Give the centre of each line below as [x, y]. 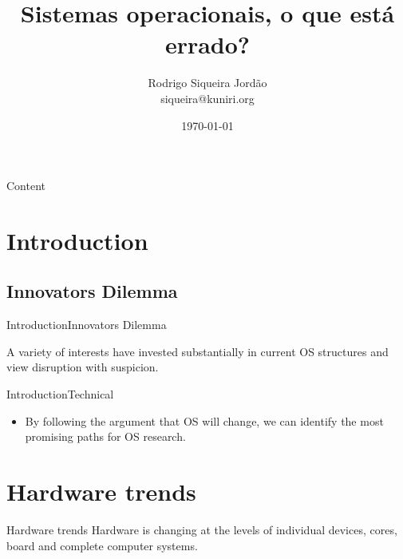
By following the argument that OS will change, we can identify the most [204, 420]
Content [26, 186]
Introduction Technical [60, 394]
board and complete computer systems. [102, 545]
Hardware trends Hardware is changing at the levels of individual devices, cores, [202, 529]
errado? [207, 44]
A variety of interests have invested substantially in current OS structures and [198, 351]
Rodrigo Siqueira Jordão [207, 83]
